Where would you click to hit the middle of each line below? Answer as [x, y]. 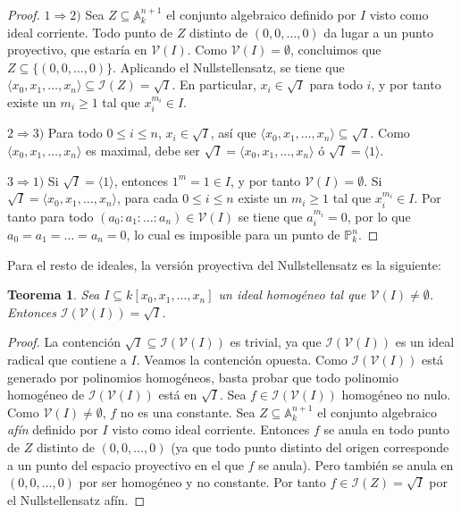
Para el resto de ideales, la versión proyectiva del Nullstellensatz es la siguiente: [224, 264]
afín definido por [53, 429]
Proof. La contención [64, 342]
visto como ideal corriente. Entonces [211, 429]
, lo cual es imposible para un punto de [233, 235]
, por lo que [379, 216]
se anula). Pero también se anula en [356, 464]
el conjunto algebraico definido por [261, 14]
